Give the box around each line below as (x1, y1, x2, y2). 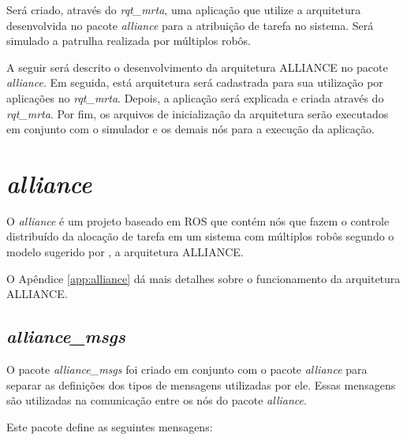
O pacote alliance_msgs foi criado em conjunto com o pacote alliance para (6, 361, 368, 378)
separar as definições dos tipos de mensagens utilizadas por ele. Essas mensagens (6, 376, 396, 393)
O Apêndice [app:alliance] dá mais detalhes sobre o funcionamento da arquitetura (6, 270, 401, 286)
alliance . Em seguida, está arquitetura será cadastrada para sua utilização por (6, 74, 383, 91)
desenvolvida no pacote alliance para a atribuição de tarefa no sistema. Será (6, 17, 374, 33)
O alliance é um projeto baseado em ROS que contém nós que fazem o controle (6, 212, 390, 229)
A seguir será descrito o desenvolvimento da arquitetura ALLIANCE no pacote (6, 58, 388, 75)
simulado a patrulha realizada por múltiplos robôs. (6, 32, 251, 49)
